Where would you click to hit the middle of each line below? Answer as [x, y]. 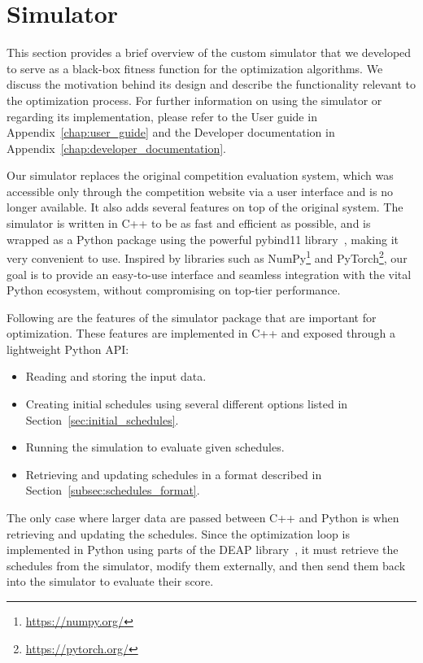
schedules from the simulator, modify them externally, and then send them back [206, 565]
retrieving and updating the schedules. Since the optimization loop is [178, 533]
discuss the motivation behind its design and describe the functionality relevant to [211, 84]
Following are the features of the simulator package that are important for [192, 317]
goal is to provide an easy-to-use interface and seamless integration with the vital [209, 274]
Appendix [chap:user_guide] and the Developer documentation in [171, 132]
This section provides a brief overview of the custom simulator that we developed [209, 52]
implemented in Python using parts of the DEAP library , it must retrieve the [203, 550]
